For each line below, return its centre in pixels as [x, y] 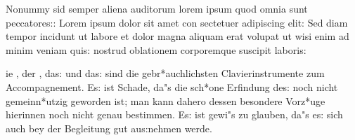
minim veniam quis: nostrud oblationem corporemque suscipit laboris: [156, 49]
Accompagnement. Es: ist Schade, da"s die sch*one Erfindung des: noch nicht [172, 86]
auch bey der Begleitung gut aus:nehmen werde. [109, 128]
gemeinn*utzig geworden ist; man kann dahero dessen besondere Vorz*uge [166, 100]
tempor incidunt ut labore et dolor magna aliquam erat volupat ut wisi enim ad [177, 36]
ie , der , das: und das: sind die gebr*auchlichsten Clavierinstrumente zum [165, 73]
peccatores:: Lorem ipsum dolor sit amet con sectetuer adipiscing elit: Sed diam [177, 22]
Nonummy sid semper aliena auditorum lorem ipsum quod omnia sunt [157, 8]
